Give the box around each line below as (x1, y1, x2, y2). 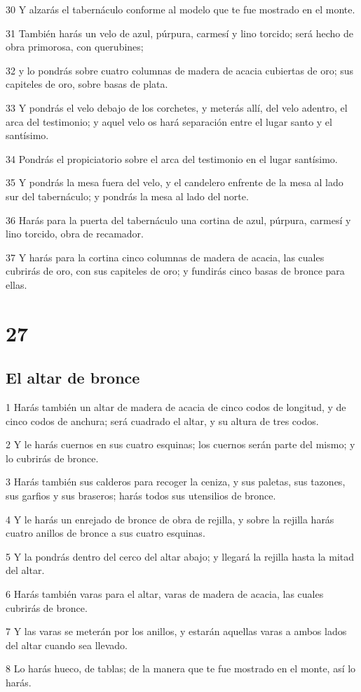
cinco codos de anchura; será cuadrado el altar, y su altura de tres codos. (6, 413, 319, 428)
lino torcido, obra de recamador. (6, 226, 144, 241)
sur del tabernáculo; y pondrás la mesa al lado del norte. (6, 188, 249, 203)
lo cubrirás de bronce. (6, 450, 99, 465)
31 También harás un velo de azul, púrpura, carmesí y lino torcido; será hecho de (6, 25, 353, 40)
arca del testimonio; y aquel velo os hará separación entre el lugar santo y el (6, 114, 332, 129)
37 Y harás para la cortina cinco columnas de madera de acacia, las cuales (6, 249, 325, 264)
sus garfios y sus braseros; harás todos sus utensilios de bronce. (6, 488, 276, 503)
